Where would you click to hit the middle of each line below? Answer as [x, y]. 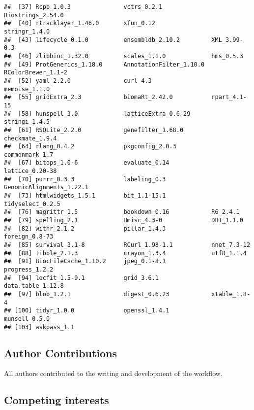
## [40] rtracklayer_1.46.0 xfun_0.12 [80, 23]
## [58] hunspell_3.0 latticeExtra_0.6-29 [97, 114]
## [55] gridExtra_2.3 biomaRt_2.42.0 [88, 97]
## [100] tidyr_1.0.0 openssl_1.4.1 [87, 311]
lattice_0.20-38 [30, 171]
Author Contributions [61, 353]
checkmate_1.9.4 [30, 138]
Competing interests [56, 400]
